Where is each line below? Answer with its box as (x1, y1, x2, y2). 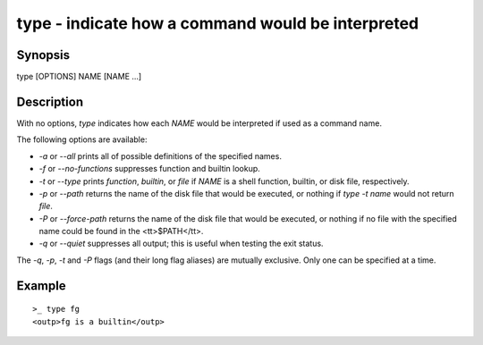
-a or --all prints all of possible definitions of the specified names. (38, 150, 282, 161)
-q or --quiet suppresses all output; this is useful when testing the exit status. (38, 238, 324, 249)
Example (16, 278, 66, 293)
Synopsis (16, 47, 71, 63)
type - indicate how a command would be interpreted (16, 13, 419, 33)
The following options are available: (16, 134, 148, 145)
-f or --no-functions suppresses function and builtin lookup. (38, 164, 261, 174)
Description (16, 94, 84, 109)
